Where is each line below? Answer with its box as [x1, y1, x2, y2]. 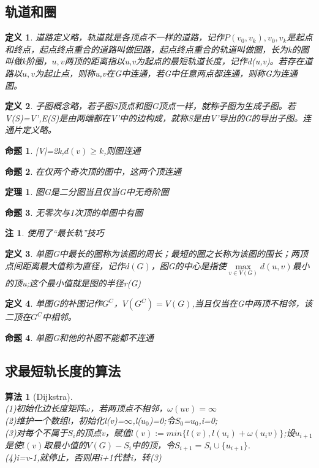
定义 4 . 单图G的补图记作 [5, 297, 102, 310]
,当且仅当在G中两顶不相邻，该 [192, 297, 313, 310]
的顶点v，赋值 [75, 426, 131, 439]
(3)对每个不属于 [5, 426, 68, 439]
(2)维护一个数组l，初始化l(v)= [5, 413, 124, 426]
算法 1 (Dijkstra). [5, 389, 73, 402]
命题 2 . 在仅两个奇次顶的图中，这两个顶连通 [5, 164, 181, 177]
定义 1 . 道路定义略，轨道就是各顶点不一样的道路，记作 [5, 31, 224, 44]
